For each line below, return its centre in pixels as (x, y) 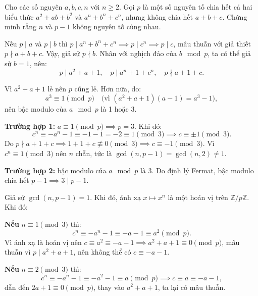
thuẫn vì (18, 252)
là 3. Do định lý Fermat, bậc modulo (197, 170)
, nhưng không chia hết (157, 16)
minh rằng (21, 27)
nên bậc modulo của (36, 109)
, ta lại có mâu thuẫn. (192, 287)
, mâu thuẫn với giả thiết (212, 43)
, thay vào (109, 287)
